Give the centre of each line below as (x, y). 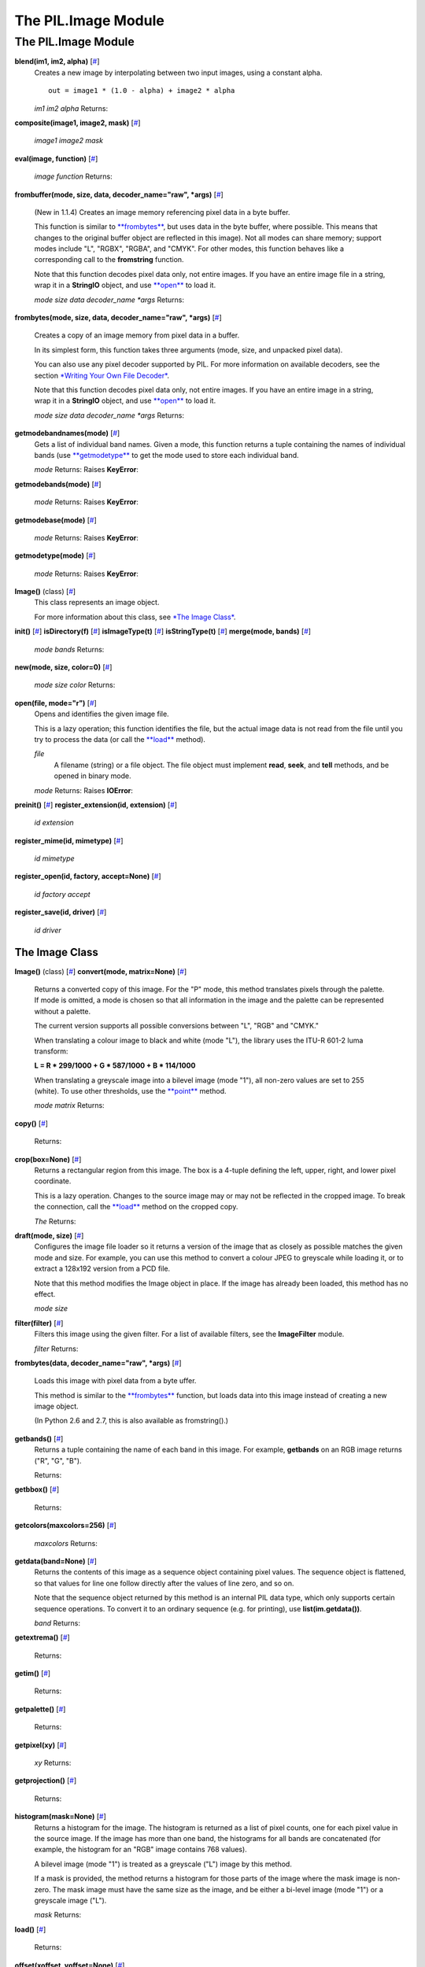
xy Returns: (53, 1763)
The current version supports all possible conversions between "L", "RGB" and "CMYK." (176, 1026)
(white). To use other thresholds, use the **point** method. (131, 1091)
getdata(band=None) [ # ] (56, 1561)
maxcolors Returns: (66, 1543)
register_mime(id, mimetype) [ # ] (69, 840)
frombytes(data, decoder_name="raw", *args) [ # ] (98, 1363)
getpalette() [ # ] (40, 1709)
